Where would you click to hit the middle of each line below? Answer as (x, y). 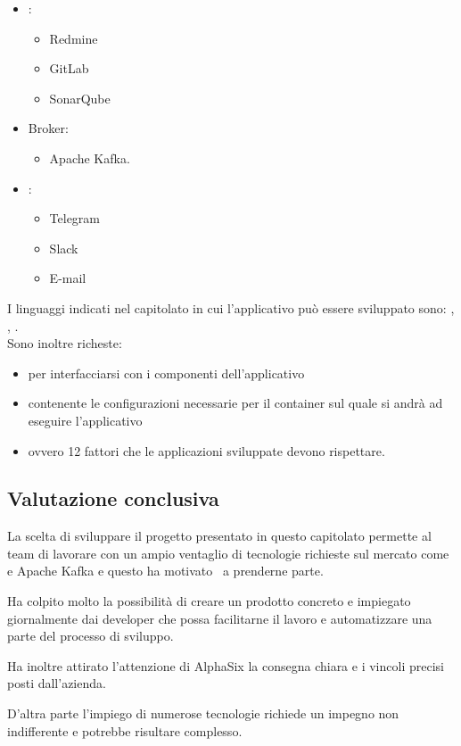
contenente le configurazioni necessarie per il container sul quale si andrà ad (235, 403)
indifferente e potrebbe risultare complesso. (125, 730)
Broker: (48, 128)
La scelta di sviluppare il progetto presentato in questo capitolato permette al (219, 536)
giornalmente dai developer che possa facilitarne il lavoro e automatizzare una (220, 618)
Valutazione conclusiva (113, 498)
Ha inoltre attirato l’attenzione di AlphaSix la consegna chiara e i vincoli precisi (226, 665)
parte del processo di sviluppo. (91, 636)
